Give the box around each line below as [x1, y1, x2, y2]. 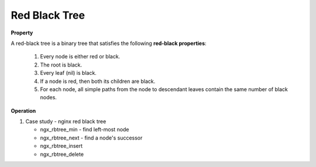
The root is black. [40, 61, 83, 68]
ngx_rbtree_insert [40, 142, 83, 149]
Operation [11, 107, 36, 114]
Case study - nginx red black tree [25, 118, 107, 125]
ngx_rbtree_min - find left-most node [40, 126, 129, 133]
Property [11, 29, 33, 36]
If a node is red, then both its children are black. [40, 78, 156, 85]
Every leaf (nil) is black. [40, 69, 97, 76]
